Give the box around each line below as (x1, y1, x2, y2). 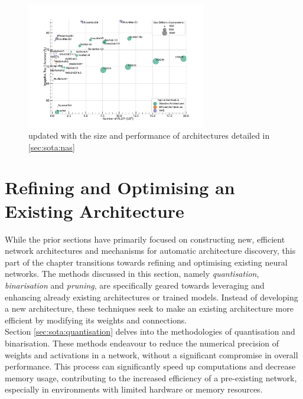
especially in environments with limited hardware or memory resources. (5, 383, 263, 395)
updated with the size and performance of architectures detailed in (28, 129, 270, 142)
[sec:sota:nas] (28, 140, 75, 153)
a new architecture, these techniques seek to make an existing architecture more (5, 302, 294, 315)
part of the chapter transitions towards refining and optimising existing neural (5, 256, 288, 268)
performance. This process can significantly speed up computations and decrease (5, 360, 296, 372)
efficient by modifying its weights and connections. (5, 313, 187, 326)
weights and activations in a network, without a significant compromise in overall (5, 348, 298, 361)
